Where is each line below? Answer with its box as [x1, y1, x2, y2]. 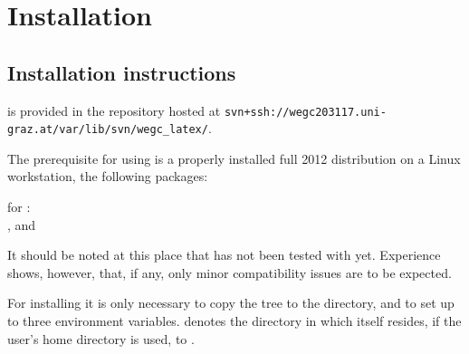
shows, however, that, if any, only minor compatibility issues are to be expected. [7, 263, 452, 282]
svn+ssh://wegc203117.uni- [224, 105, 387, 119]
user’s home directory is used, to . [7, 329, 195, 348]
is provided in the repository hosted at [7, 100, 221, 120]
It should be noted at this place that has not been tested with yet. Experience [7, 245, 441, 264]
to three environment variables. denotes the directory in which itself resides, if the [7, 311, 462, 330]
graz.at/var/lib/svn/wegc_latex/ [7, 123, 208, 137]
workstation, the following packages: [7, 167, 208, 186]
